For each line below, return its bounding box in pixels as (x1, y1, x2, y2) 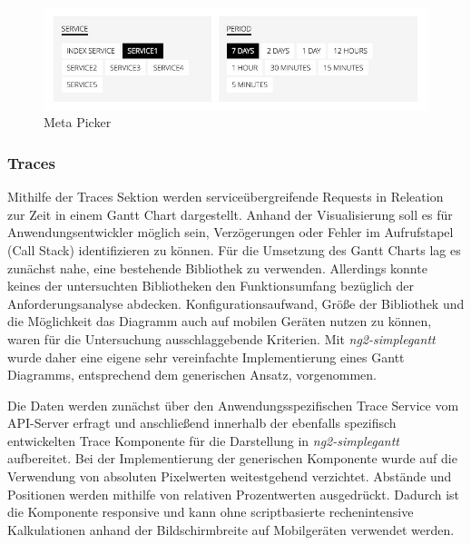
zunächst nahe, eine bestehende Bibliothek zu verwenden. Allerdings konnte (7, 258, 427, 277)
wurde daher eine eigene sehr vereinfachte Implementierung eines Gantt (7, 347, 405, 366)
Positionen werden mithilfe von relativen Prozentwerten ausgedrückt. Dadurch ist (7, 484, 460, 503)
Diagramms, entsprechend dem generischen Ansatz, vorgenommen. (7, 365, 378, 384)
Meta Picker (44, 113, 112, 132)
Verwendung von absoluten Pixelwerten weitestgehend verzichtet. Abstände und (7, 467, 452, 486)
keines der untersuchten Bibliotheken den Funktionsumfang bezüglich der (7, 276, 414, 295)
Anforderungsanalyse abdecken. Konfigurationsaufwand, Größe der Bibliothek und (7, 293, 465, 312)
